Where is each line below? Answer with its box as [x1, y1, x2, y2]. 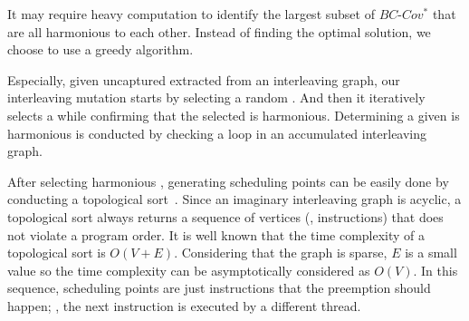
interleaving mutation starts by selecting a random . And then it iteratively [7, 88, 426, 107]
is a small [405, 243, 457, 262]
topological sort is [7, 243, 106, 262]
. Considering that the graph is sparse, [174, 243, 388, 262]
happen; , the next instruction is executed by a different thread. [7, 296, 361, 315]
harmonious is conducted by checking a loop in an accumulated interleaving [7, 123, 427, 142]
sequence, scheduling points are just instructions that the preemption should [7, 278, 431, 297]
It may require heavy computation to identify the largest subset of [7, 5, 375, 23]
